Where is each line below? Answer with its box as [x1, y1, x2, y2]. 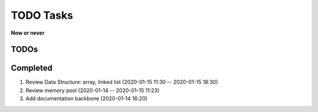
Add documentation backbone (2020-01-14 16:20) [25, 95, 148, 102]
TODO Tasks [11, 9, 74, 22]
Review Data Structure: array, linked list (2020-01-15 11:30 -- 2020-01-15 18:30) [25, 79, 218, 86]
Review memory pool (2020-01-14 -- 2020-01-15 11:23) [25, 87, 160, 94]
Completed [11, 63, 53, 73]
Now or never [11, 29, 45, 36]
